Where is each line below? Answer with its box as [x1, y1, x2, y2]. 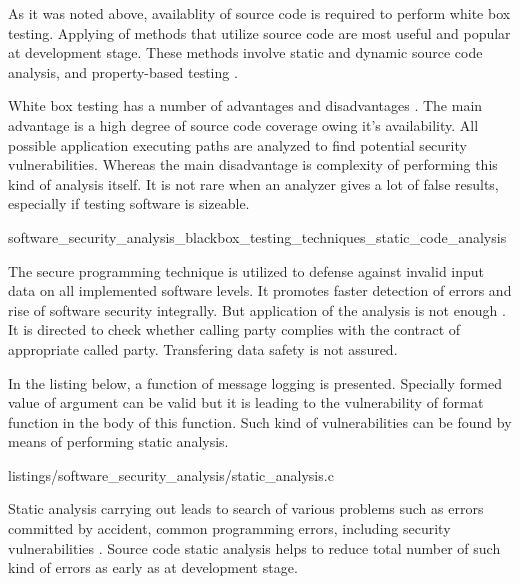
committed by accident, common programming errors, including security [8, 518, 451, 539]
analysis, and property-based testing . [8, 61, 238, 82]
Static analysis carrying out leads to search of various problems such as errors [8, 498, 484, 519]
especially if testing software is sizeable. [8, 193, 250, 214]
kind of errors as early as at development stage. [8, 557, 298, 578]
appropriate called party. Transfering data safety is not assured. [8, 338, 398, 359]
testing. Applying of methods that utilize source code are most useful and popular [8, 22, 511, 43]
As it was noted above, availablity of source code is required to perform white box [8, 3, 511, 23]
